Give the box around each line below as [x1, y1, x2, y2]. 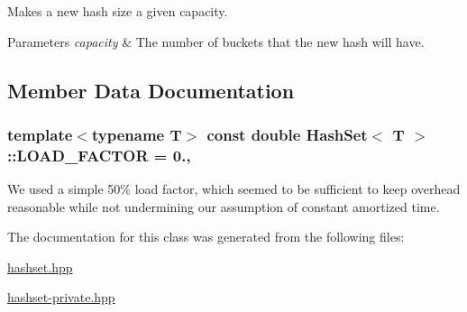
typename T [91, 123, 182, 145]
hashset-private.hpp [7, 288, 115, 307]
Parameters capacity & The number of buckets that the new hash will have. [7, 32, 425, 50]
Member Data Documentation [7, 76, 295, 104]
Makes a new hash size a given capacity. [7, 2, 228, 20]
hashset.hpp [7, 257, 73, 276]
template [7, 123, 73, 145]
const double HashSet [206, 123, 368, 145]
